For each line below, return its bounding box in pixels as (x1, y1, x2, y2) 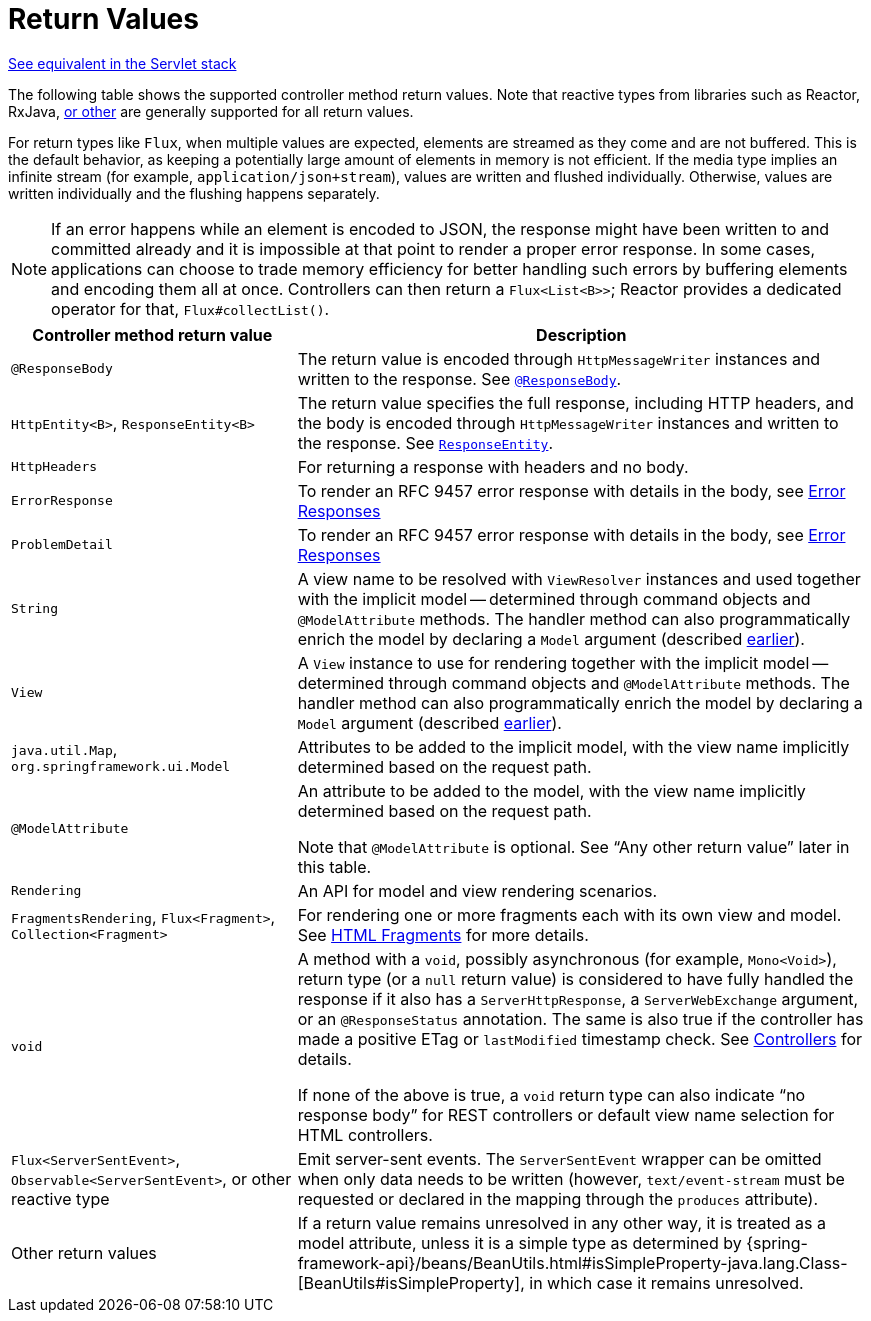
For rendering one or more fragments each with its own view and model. (297, 904, 842, 925)
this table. (297, 856, 372, 877)
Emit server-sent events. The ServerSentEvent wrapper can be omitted (297, 1148, 822, 1169)
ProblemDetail (11, 537, 113, 553)
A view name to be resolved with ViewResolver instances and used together (297, 568, 861, 589)
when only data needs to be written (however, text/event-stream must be (297, 1168, 845, 1189)
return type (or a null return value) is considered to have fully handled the (297, 968, 854, 989)
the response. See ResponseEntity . (297, 432, 554, 453)
